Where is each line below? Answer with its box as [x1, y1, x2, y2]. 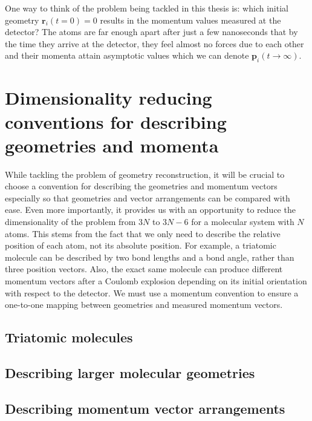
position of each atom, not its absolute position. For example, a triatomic [5, 239, 276, 252]
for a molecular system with [191, 215, 294, 228]
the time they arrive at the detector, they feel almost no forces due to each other [5, 37, 304, 50]
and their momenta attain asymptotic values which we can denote [5, 49, 249, 62]
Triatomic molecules [5, 328, 133, 347]
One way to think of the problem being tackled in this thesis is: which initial [5, 2, 288, 14]
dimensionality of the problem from [5, 215, 136, 228]
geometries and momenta [5, 132, 219, 157]
